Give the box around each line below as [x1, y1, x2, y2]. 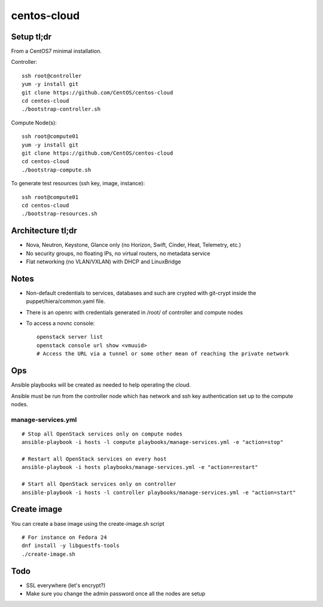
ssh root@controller [22, 72, 82, 79]
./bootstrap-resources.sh [22, 210, 98, 217]
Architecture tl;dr [11, 226, 77, 236]
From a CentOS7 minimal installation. [11, 48, 102, 55]
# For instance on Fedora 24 [22, 534, 107, 541]
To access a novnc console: [26, 320, 95, 327]
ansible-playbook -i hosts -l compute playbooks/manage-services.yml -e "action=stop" [22, 439, 284, 446]
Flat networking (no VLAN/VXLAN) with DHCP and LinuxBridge [26, 258, 181, 265]
